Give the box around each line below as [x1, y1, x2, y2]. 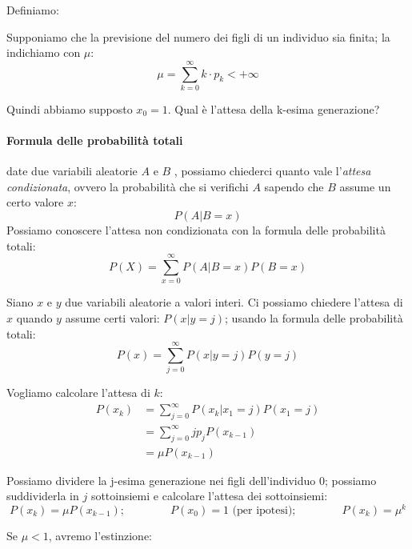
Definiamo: [6, 2, 59, 18]
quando [16, 309, 53, 326]
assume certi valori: [65, 309, 160, 326]
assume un [339, 178, 391, 194]
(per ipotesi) [232, 504, 293, 516]
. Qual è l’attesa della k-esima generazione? [167, 100, 380, 117]
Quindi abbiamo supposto [6, 100, 133, 117]
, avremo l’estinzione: [48, 527, 153, 543]
